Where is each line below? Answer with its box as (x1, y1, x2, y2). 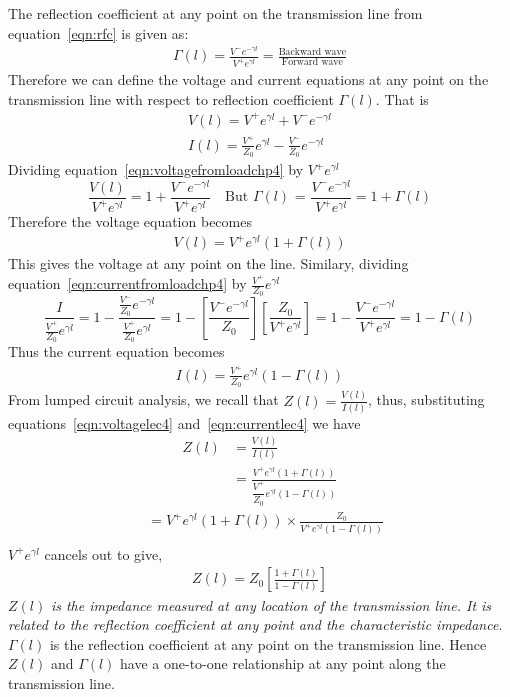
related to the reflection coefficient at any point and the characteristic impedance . (8, 614, 503, 635)
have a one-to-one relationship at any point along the (120, 653, 446, 674)
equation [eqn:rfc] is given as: (8, 22, 189, 43)
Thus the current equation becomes (8, 341, 225, 362)
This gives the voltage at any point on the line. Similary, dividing (8, 253, 409, 274)
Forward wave (281, 57, 343, 68)
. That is (375, 88, 429, 109)
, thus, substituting (368, 389, 485, 410)
